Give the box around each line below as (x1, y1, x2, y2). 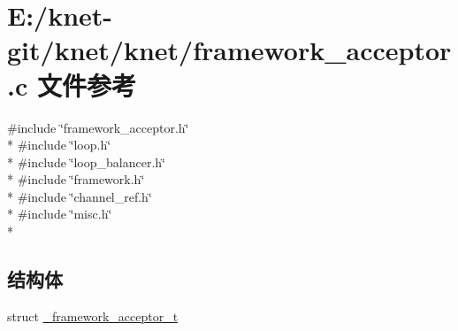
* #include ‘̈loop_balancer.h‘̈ (7, 152, 165, 171)
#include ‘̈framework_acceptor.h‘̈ (7, 118, 189, 136)
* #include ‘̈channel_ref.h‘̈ (7, 187, 152, 205)
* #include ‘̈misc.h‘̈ (7, 204, 112, 223)
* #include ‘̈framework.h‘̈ (7, 170, 145, 189)
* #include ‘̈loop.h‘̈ (7, 135, 111, 154)
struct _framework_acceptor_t (7, 306, 179, 325)
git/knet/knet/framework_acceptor (7, 32, 452, 68)
